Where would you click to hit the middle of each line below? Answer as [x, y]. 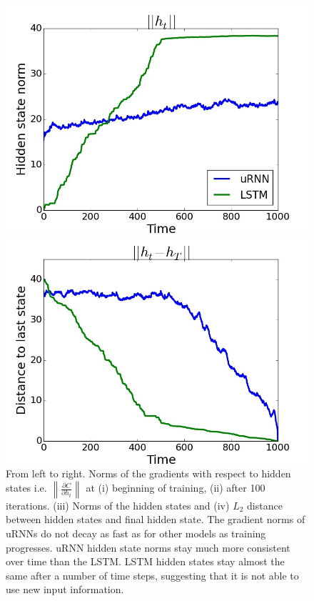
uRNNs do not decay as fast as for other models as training [136, 533]
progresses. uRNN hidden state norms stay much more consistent [148, 547]
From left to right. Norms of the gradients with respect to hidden [148, 473]
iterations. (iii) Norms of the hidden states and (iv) [118, 505]
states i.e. [26, 488]
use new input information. [65, 589]
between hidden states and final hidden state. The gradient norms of [156, 519]
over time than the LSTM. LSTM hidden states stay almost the [145, 561]
